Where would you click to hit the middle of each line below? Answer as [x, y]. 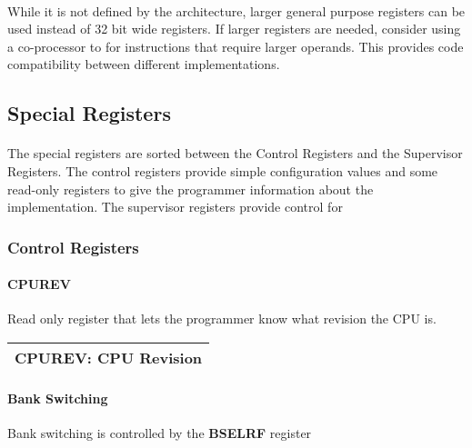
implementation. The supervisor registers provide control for [175, 207]
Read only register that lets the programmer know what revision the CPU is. [222, 319]
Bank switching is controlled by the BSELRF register [160, 432]
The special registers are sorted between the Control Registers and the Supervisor [235, 153]
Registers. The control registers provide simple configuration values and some [223, 170]
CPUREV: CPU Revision [109, 357]
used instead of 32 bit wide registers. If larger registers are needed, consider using [234, 29]
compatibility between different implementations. [144, 64]
